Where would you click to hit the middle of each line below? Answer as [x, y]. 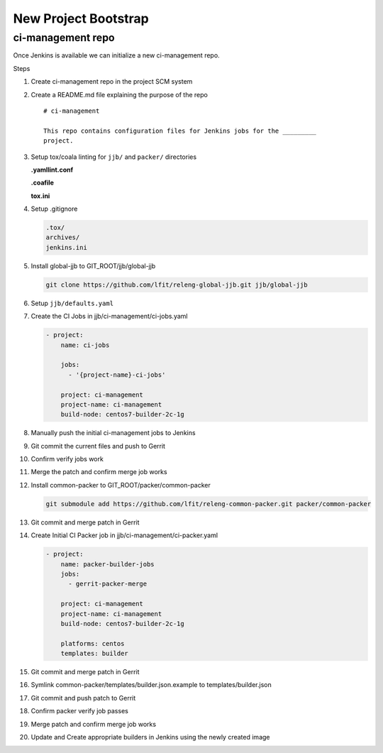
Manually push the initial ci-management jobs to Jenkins [113, 433]
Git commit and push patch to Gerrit [83, 698]
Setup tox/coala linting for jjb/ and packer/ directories [114, 157]
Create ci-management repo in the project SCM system [112, 82]
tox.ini [40, 196]
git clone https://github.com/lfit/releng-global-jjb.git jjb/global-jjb [177, 285]
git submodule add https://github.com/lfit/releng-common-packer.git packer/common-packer [209, 504]
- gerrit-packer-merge [108, 584]
